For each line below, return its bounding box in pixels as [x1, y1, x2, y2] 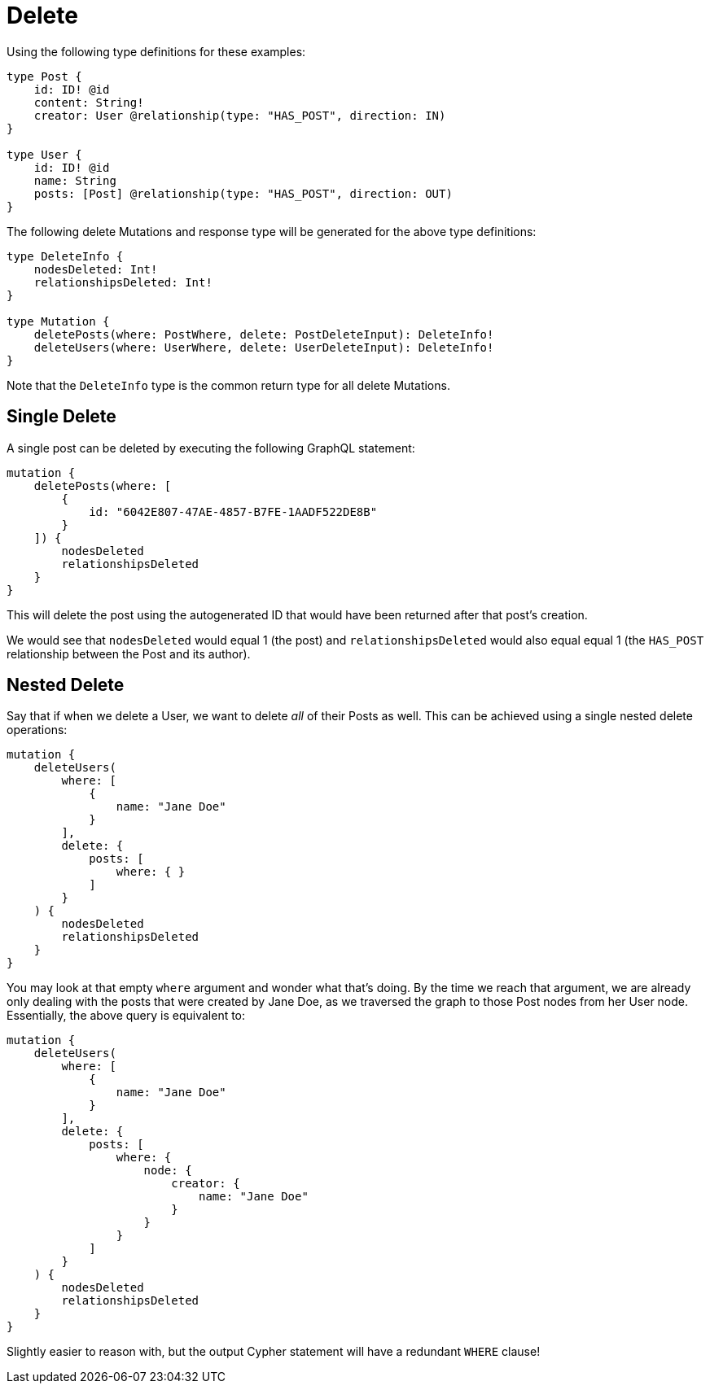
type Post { [7, 69, 82, 83]
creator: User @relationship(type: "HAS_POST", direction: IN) [33, 108, 446, 122]
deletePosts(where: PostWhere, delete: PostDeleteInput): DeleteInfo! [33, 327, 494, 341]
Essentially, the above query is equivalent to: [7, 1008, 246, 1023]
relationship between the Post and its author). [7, 646, 251, 661]
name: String [33, 173, 116, 187]
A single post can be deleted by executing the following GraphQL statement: [7, 440, 415, 455]
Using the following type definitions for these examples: [7, 44, 306, 59]
